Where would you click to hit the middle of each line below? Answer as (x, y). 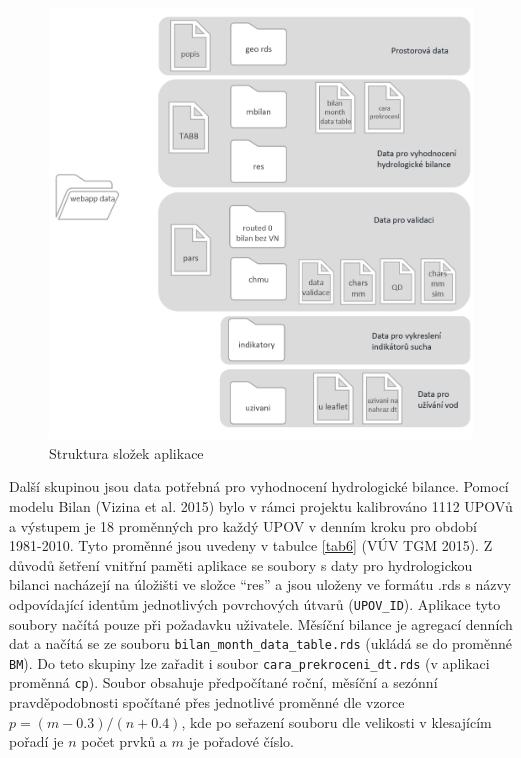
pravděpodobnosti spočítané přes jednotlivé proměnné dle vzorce (207, 702)
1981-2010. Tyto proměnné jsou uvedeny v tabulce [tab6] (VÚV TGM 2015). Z (251, 545)
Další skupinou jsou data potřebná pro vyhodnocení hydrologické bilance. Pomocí (259, 486)
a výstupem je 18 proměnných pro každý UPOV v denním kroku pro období (243, 525)
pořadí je (36, 741)
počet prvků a (124, 741)
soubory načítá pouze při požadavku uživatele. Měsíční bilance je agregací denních (261, 623)
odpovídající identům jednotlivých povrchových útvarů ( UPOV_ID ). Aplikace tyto (255, 603)
